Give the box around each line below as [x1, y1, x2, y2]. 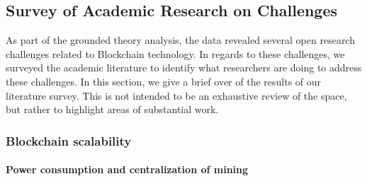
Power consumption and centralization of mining [6, 162, 249, 177]
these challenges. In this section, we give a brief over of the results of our [6, 74, 322, 88]
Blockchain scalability [6, 132, 132, 149]
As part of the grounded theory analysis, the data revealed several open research [6, 33, 355, 47]
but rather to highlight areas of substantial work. [6, 102, 219, 117]
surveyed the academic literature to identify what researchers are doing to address [6, 60, 362, 75]
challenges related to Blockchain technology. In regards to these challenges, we [6, 46, 345, 61]
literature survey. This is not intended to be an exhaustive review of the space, [6, 88, 347, 103]
